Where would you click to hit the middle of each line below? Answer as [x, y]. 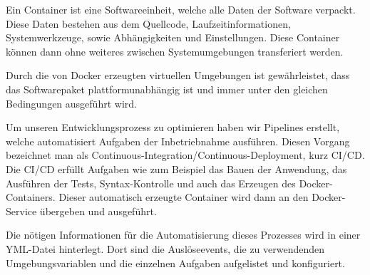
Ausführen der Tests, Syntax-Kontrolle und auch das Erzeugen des [151, 183]
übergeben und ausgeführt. [98, 211]
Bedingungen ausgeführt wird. [71, 103]
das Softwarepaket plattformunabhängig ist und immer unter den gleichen [167, 89]
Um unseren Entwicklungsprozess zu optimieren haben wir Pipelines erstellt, [173, 127]
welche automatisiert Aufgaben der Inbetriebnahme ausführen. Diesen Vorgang [178, 141]
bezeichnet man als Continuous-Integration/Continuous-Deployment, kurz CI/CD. [185, 155]
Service [21, 211]
